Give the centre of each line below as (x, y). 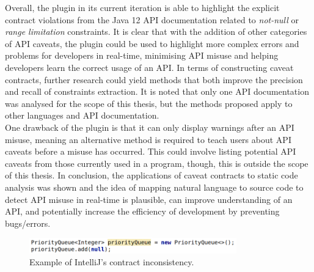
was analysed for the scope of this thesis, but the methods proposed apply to (149, 103)
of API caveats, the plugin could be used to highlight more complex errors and (152, 43)
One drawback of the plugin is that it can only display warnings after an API (150, 127)
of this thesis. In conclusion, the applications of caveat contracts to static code (152, 175)
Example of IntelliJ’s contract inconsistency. (112, 262)
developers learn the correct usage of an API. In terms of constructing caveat (149, 67)
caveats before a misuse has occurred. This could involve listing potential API (151, 151)
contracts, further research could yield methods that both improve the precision (154, 79)
